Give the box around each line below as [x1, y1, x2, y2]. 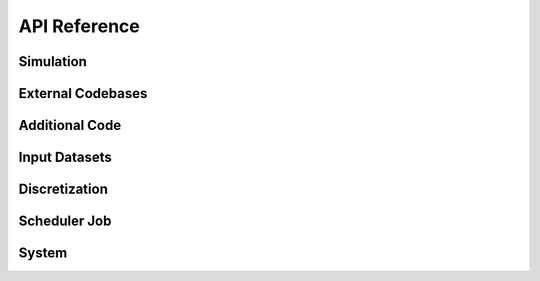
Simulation [18, 53, 87, 70]
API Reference [18, 15, 140, 37]
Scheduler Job [18, 213, 112, 230]
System [18, 245, 68, 262]
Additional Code [18, 117, 122, 134]
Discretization [18, 181, 109, 198]
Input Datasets [18, 149, 112, 166]
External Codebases [18, 85, 148, 102]
